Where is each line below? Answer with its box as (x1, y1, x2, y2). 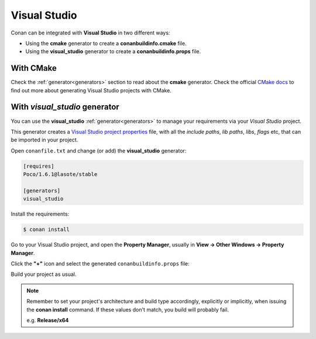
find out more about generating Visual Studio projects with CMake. (11, 87, 172, 94)
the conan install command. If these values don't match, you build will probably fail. (26, 306, 229, 313)
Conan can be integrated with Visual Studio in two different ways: (11, 29, 170, 36)
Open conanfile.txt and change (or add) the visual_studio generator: (11, 147, 187, 154)
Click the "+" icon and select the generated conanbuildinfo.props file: (11, 260, 190, 267)
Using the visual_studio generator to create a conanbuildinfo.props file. (25, 48, 201, 55)
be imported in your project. (11, 136, 78, 143)
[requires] (23, 162, 54, 169)
